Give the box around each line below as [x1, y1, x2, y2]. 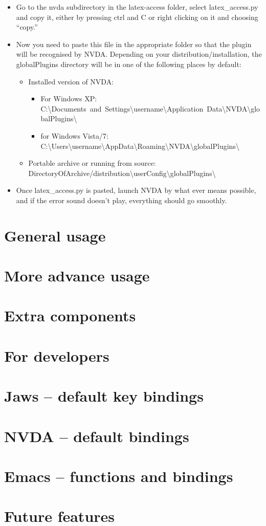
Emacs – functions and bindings [4, 465, 233, 486]
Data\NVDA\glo [207, 103, 260, 114]
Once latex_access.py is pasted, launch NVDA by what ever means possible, [16, 185, 256, 195]
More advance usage [4, 265, 150, 286]
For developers [4, 345, 109, 366]
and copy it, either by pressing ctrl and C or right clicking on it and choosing [16, 11, 258, 22]
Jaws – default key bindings [4, 385, 204, 406]
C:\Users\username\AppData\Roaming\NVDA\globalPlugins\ [40, 140, 239, 151]
